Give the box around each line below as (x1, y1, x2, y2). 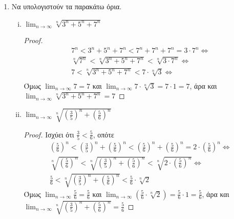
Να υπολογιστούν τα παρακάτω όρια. (11, 1, 122, 11)
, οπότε (93, 129, 114, 140)
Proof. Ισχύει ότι (24, 129, 74, 140)
